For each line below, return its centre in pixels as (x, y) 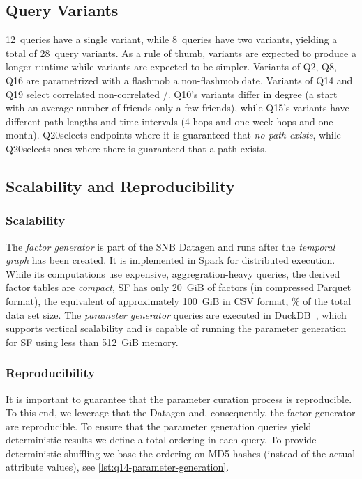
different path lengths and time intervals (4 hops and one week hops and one (169, 121)
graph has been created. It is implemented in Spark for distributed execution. (171, 260)
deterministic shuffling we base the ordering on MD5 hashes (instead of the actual (181, 453)
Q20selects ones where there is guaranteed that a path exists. (136, 148)
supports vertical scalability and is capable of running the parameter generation (176, 328)
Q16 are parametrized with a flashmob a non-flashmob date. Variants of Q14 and (179, 80)
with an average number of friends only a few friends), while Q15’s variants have (178, 108)
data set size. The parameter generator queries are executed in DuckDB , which (176, 314)
